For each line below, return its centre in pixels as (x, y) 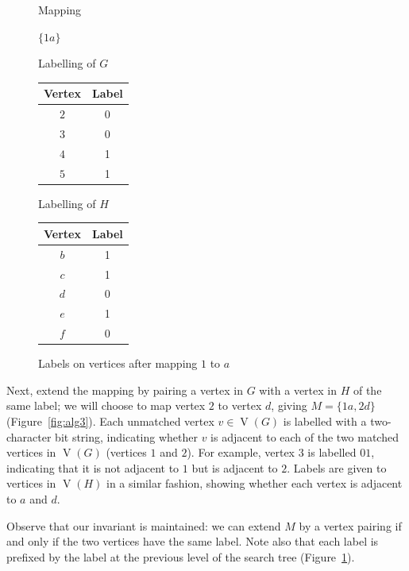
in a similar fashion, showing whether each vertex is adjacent (255, 483)
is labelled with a (325, 421)
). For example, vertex (241, 452)
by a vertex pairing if (350, 525)
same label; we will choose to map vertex (106, 405)
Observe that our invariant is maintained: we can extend (144, 525)
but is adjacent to (235, 467)
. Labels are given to (337, 467)
